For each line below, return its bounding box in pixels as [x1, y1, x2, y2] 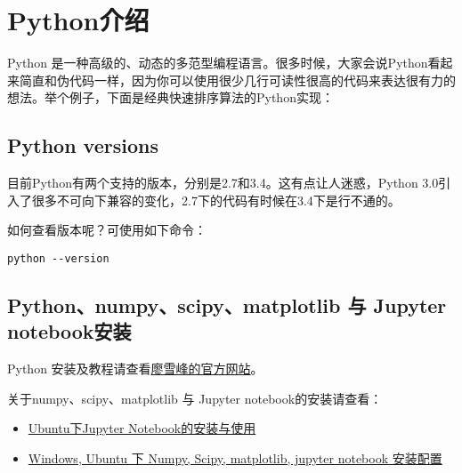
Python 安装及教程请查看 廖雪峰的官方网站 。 [7, 359, 263, 378]
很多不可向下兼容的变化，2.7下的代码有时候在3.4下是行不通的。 [31, 190, 401, 209]
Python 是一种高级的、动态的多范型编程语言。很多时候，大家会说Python [7, 53, 428, 72]
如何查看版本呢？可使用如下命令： [7, 220, 207, 239]
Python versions [7, 132, 158, 159]
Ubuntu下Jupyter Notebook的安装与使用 [28, 419, 256, 437]
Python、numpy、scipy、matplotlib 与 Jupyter [7, 291, 447, 318]
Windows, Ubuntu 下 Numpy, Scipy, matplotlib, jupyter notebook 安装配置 [28, 448, 442, 467]
